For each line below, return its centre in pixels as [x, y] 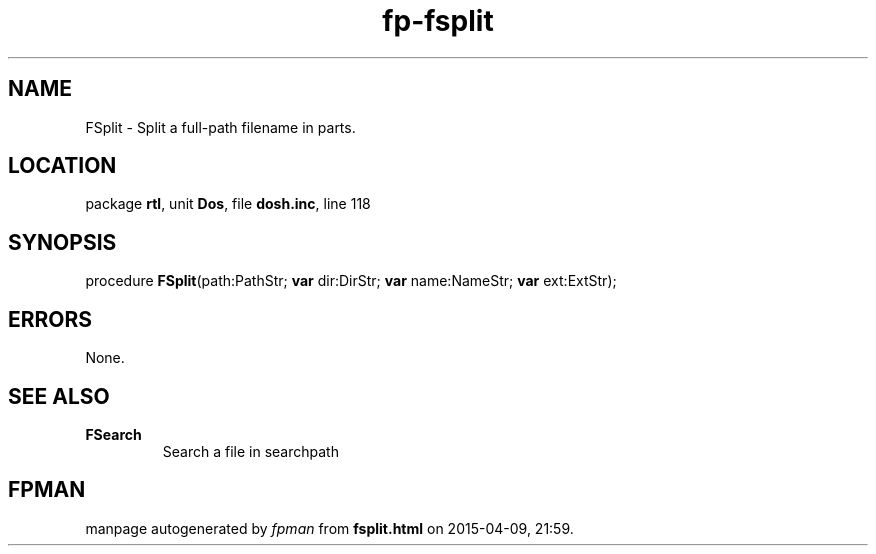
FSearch [113, 434]
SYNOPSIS [62, 242]
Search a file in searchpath [250, 451]
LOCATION [62, 166]
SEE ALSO [59, 396]
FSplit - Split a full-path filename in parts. [220, 127]
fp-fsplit [438, 21]
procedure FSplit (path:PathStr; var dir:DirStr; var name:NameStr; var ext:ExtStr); [351, 281]
